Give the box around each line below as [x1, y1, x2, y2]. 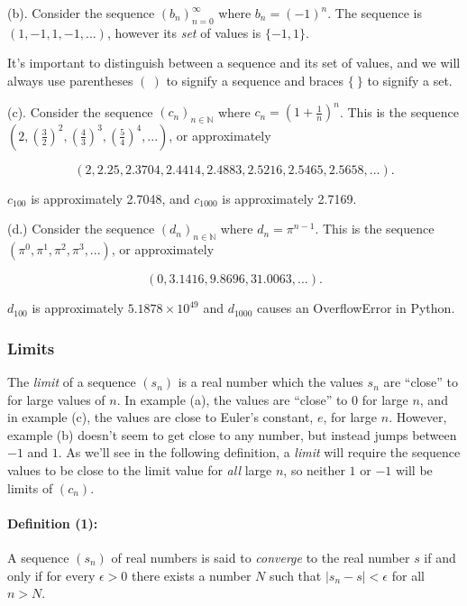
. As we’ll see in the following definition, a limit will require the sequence [58, 443, 461, 462]
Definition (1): [7, 513, 98, 532]
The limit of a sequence [7, 372, 136, 391]
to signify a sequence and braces [166, 70, 344, 89]
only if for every [7, 565, 96, 584]
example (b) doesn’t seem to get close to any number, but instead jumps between [7, 425, 457, 444]
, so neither [283, 461, 345, 480]
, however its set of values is [106, 23, 261, 41]
